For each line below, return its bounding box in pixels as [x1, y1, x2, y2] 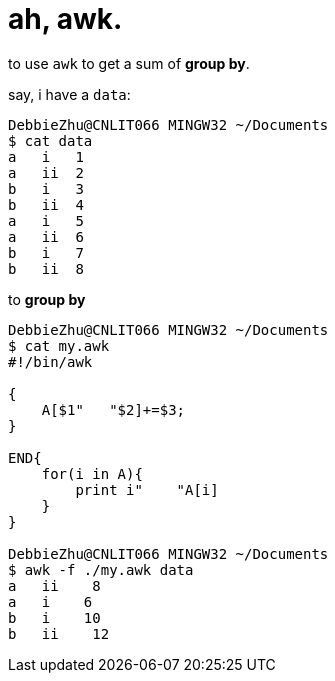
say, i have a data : [8, 85, 131, 103]
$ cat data [8, 132, 93, 149]
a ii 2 [8, 164, 84, 181]
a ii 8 [8, 577, 101, 594]
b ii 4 [8, 196, 84, 213]
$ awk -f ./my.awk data [8, 561, 194, 578]
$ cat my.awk [8, 337, 110, 354]
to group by [8, 290, 86, 308]
